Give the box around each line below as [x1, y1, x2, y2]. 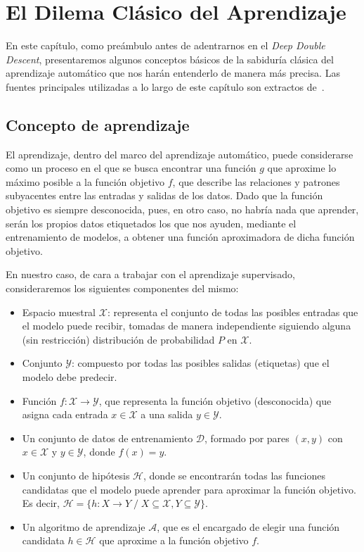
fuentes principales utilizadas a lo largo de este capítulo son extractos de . [6, 79, 325, 94]
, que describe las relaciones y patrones [172, 174, 340, 189]
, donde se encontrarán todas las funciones [143, 468, 325, 482]
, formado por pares [204, 430, 290, 445]
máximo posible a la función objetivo [6, 174, 165, 189]
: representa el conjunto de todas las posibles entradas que [107, 304, 358, 319]
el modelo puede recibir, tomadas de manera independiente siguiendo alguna [22, 318, 351, 333]
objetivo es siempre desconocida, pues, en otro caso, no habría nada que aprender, [6, 202, 359, 217]
